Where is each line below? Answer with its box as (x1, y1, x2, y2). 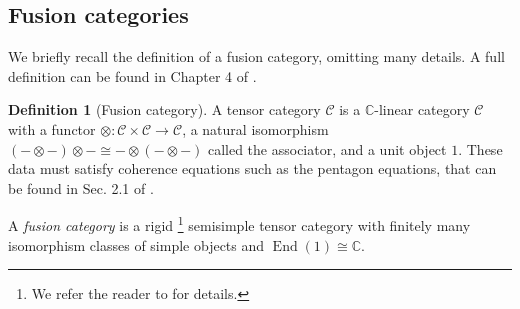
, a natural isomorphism (182, 118, 329, 139)
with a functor (8, 118, 96, 139)
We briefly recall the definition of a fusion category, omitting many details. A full (8, 46, 505, 67)
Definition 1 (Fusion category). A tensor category (8, 99, 321, 120)
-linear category (374, 99, 470, 120)
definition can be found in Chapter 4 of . (8, 65, 257, 86)
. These (458, 138, 503, 159)
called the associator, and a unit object (207, 138, 447, 159)
